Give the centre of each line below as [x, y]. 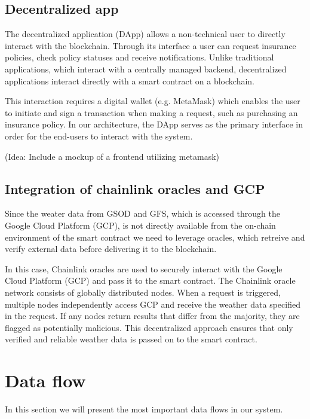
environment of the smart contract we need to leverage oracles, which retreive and [155, 237]
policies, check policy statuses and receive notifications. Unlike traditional [139, 57]
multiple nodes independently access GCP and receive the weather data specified [153, 304]
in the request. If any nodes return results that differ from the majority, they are [152, 316]
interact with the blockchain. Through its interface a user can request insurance [151, 45]
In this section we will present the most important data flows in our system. [144, 409]
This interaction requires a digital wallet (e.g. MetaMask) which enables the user [153, 101]
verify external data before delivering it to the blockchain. [111, 249]
